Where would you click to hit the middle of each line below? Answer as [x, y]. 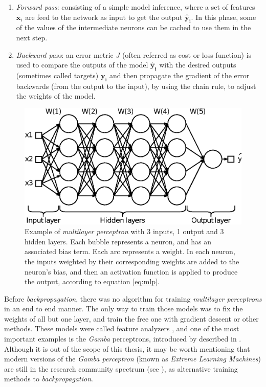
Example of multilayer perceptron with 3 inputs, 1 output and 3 [124, 231]
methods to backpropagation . [49, 379]
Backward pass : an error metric [65, 54]
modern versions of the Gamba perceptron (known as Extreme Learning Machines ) [132, 359]
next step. [32, 37]
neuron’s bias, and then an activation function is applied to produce [131, 271]
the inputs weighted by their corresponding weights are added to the [132, 261]
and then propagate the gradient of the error [180, 75]
